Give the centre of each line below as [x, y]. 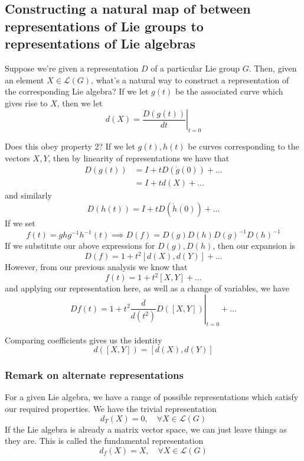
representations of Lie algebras [100, 43]
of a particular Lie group [195, 68]
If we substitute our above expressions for [80, 246]
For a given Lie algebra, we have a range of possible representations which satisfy [152, 397]
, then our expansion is [254, 246]
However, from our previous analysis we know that [96, 267]
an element [24, 79]
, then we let [80, 103]
